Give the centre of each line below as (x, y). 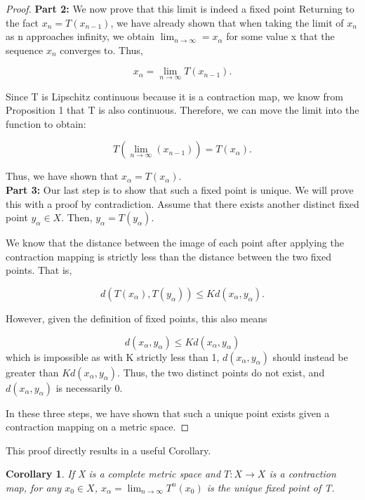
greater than (32, 372)
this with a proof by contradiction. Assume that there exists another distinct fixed (182, 203)
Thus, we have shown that (62, 176)
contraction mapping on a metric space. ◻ (98, 427)
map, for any (34, 487)
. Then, (77, 217)
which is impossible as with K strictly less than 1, (113, 356)
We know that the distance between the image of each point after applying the (175, 243)
